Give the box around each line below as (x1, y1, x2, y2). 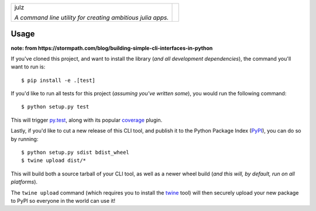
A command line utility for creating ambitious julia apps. (14, 13, 169, 22)
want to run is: (11, 63, 46, 70)
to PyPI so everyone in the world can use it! (11, 197, 116, 204)
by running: (11, 135, 39, 143)
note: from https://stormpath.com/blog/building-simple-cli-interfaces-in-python (11, 44, 213, 51)
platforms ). (11, 178, 38, 185)
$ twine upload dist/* (21, 157, 87, 164)
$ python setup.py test (21, 103, 90, 110)
